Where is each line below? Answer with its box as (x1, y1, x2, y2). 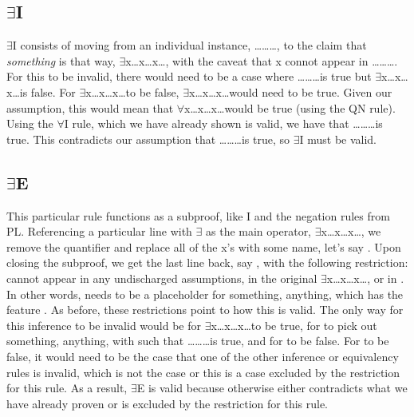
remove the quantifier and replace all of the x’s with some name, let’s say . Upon (6, 238, 401, 255)
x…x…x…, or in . (326, 269, 404, 286)
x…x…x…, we (321, 223, 381, 240)
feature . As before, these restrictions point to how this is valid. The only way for (6, 301, 404, 318)
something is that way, (6, 52, 116, 69)
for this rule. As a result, (6, 379, 128, 396)
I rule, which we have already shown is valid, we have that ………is (64, 115, 383, 132)
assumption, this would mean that (6, 99, 174, 116)
